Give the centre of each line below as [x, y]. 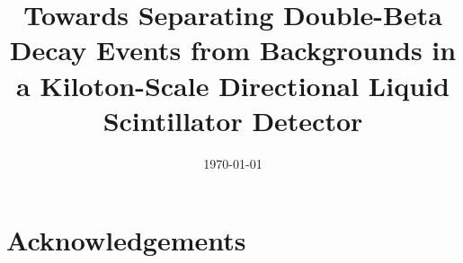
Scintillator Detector [233, 120]
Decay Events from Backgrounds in [233, 50]
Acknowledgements [126, 240]
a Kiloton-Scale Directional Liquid [233, 85]
